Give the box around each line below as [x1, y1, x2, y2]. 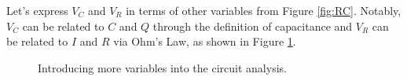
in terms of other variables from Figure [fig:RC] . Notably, [126, 2, 401, 18]
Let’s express [6, 2, 68, 18]
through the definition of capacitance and [152, 17, 353, 34]
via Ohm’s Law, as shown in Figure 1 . [113, 33, 296, 50]
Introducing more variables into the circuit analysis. [38, 59, 287, 75]
